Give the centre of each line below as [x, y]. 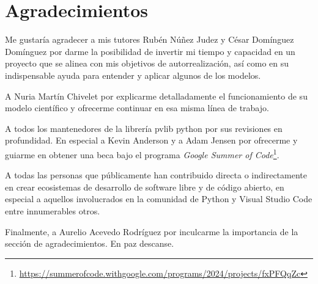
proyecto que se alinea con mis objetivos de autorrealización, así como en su [147, 63]
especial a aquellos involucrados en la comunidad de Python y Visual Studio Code [159, 199]
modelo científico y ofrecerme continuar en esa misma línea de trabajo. [137, 108]
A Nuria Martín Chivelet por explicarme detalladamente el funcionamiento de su [156, 96]
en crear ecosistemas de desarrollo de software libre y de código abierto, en [145, 187]
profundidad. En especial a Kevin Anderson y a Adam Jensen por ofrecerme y [151, 140]
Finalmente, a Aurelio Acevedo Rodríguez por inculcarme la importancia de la [152, 231]
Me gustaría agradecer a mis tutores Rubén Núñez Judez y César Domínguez [150, 39]
